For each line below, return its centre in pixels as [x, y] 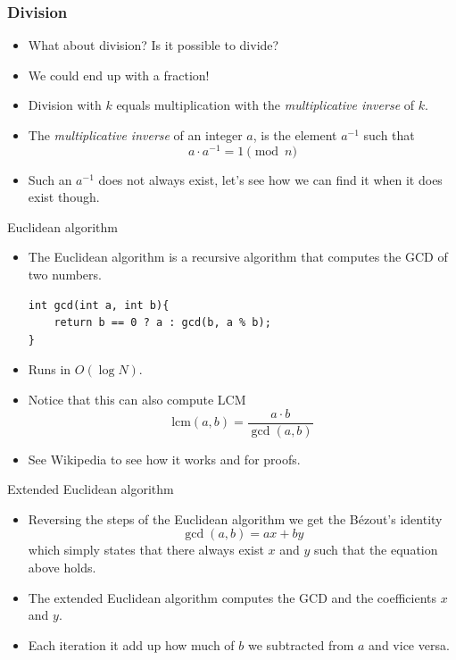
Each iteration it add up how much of [131, 644]
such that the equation [376, 550]
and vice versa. [409, 644]
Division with [65, 105]
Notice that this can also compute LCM [137, 400]
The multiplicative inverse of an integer [135, 135]
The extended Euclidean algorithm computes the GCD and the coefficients [232, 597]
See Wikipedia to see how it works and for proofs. [164, 459]
